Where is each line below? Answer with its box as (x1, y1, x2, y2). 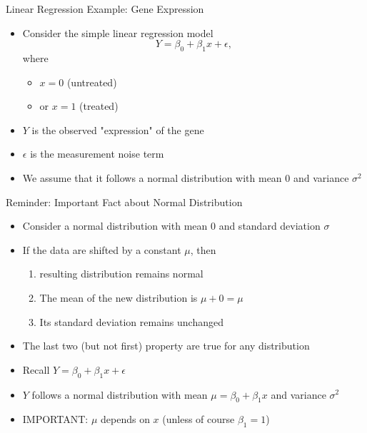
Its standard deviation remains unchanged (39, 314, 223, 329)
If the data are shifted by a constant (22, 242, 181, 257)
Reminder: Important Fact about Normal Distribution (6, 194, 243, 209)
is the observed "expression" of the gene (31, 122, 204, 137)
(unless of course (162, 412, 235, 427)
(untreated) (66, 74, 117, 89)
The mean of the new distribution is (39, 290, 198, 305)
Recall (22, 362, 50, 377)
